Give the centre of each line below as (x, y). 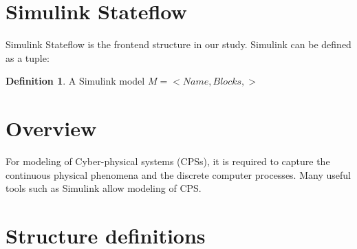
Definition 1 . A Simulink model (75, 81)
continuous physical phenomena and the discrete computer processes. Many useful (178, 174)
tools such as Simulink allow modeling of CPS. (104, 188)
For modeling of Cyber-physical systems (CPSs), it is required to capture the (168, 161)
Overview (51, 128)
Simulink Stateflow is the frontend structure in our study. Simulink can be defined (178, 44)
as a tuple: (28, 57)
